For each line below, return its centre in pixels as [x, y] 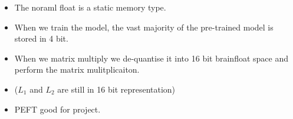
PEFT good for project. [57, 109]
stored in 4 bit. [41, 38]
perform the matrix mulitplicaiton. [77, 69]
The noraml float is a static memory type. [90, 7]
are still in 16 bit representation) [116, 89]
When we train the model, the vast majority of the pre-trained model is [144, 27]
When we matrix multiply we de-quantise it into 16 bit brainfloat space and [151, 58]
